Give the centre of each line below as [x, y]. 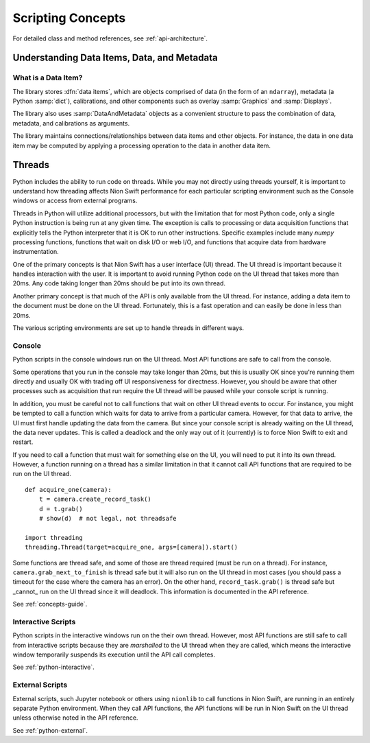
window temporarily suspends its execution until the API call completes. [114, 654]
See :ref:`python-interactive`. [54, 667]
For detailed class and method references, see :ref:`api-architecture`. [110, 38]
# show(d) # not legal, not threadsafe [108, 519]
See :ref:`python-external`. [50, 730]
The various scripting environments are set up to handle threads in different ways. [128, 328]
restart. [23, 442]
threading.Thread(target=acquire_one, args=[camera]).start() [132, 547]
